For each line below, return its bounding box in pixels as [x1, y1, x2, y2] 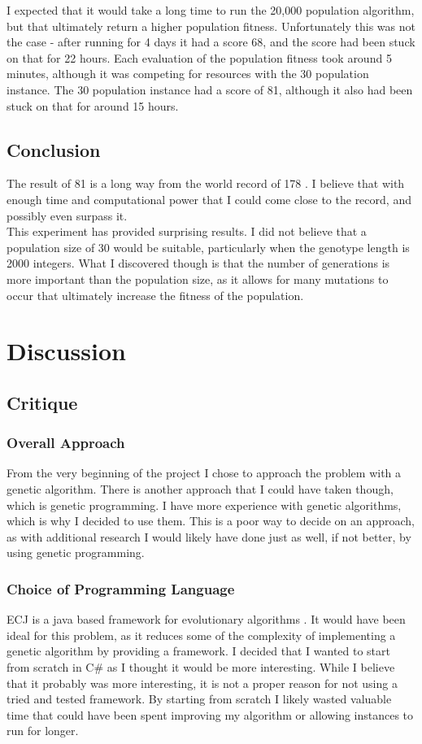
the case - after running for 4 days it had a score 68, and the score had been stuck [7, 33, 415, 50]
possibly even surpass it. [7, 207, 128, 224]
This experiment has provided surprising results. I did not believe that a [7, 223, 367, 240]
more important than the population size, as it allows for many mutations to [7, 270, 389, 287]
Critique [7, 389, 78, 415]
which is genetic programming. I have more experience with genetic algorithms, [7, 496, 402, 513]
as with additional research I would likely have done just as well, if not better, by [7, 528, 411, 545]
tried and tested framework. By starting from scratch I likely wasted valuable [7, 690, 392, 707]
